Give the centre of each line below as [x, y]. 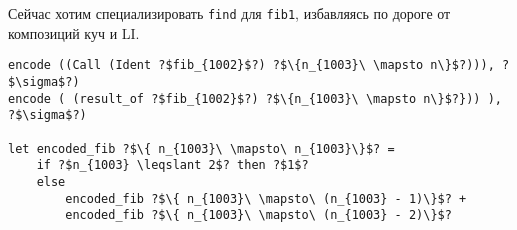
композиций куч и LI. [74, 32]
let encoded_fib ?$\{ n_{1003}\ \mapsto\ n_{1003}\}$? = [201, 148]
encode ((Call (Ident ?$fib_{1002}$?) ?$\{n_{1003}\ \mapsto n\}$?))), [251, 65]
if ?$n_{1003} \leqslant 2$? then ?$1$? [172, 165]
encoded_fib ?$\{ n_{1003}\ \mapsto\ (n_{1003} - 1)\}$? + [266, 198]
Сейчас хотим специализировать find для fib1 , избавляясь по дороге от [229, 13]
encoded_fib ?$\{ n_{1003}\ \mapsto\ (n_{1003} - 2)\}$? [258, 215]
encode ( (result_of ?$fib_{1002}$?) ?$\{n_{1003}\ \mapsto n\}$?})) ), [255, 98]
